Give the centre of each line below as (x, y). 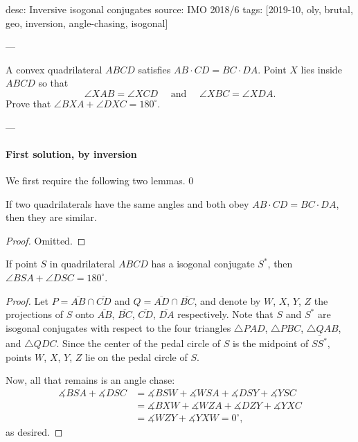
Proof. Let (27, 300)
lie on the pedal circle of (136, 356)
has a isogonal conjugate (203, 264)
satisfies (154, 69)
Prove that (28, 103)
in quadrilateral (82, 264)
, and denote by (227, 300)
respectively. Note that (225, 314)
